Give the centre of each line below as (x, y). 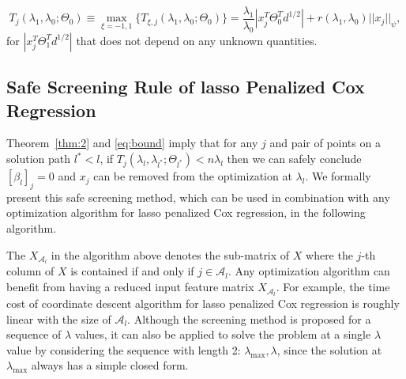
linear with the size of (59, 318)
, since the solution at (329, 349)
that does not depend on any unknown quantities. (197, 40)
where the (329, 254)
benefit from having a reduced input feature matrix (130, 287)
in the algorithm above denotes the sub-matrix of (170, 254)
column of (30, 271)
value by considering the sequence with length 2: (124, 349)
